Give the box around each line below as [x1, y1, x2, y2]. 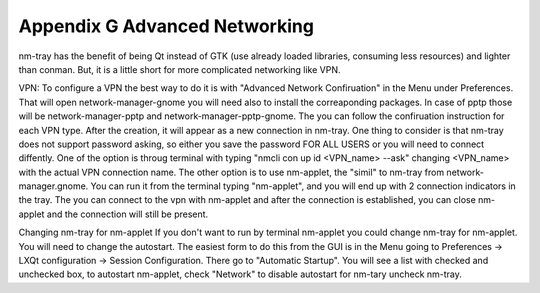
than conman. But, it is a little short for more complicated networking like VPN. [18, 63, 341, 75]
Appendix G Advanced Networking [18, 15, 315, 37]
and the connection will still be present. [46, 208, 209, 220]
